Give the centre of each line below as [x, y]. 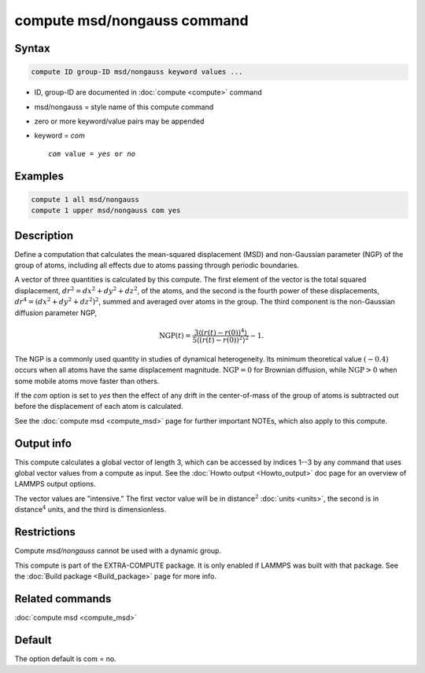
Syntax [32, 48]
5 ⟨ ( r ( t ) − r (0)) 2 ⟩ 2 [221, 340]
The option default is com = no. [66, 658]
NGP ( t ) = [175, 335]
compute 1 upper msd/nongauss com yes [106, 211]
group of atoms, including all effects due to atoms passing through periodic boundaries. [157, 265]
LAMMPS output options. [55, 484]
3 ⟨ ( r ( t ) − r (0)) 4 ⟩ [221, 332]
